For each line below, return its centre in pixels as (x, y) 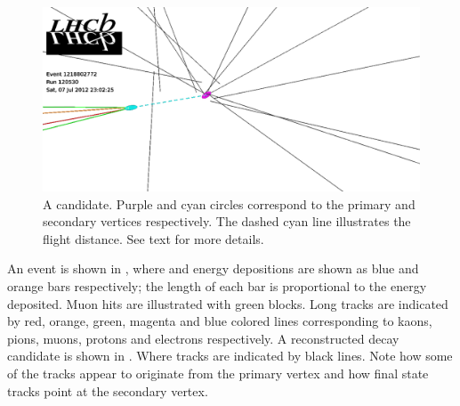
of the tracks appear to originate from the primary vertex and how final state (218, 373)
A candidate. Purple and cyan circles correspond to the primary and (229, 203)
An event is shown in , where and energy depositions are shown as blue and (213, 268)
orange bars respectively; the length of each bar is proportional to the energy (217, 286)
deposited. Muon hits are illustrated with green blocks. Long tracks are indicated (228, 303)
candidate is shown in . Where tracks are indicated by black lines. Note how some (230, 356)
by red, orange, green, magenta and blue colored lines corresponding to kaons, (220, 321)
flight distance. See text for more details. (153, 238)
